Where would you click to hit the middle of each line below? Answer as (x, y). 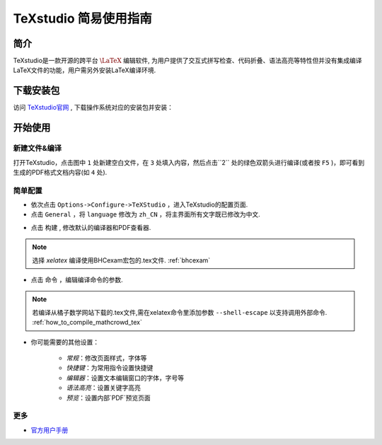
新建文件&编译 (37, 149)
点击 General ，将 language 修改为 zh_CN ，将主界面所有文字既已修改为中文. (146, 214)
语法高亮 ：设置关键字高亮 (103, 388)
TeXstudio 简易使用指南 (82, 18)
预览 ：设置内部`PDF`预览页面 (109, 398)
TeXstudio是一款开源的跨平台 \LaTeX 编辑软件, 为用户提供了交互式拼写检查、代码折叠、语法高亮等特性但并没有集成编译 (187, 61)
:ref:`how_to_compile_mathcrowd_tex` (87, 323)
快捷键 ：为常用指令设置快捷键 (110, 368)
